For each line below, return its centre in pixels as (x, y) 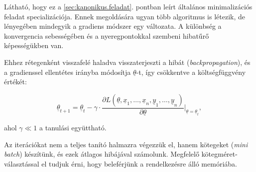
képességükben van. (34, 45)
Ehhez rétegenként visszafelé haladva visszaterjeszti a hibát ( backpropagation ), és (127, 62)
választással (22, 163)
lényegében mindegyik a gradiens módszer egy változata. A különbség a (113, 26)
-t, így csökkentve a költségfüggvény (191, 72)
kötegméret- (219, 154)
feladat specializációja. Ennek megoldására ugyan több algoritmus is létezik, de (125, 16)
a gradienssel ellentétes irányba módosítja (67, 72)
